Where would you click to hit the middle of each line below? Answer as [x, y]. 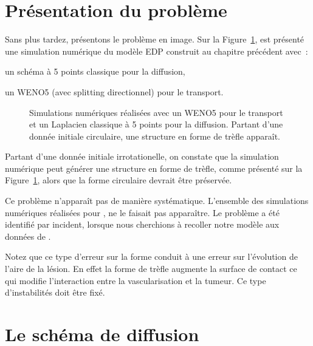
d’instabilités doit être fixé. [55, 292]
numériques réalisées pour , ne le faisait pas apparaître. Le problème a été [142, 212]
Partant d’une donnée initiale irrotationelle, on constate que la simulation [142, 156]
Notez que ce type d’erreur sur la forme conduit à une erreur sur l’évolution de [151, 256]
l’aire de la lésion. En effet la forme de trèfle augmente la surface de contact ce [151, 269]
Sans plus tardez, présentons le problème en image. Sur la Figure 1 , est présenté [155, 39]
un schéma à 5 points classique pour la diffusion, [95, 71]
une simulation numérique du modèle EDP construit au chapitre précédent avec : [156, 51]
